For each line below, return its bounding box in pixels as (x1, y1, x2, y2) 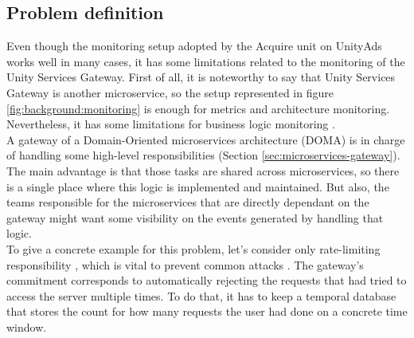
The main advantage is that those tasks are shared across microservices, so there (6, 162, 400, 179)
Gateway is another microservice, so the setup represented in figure (6, 84, 334, 100)
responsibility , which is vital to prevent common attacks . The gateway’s (6, 256, 364, 273)
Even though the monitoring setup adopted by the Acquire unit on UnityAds (6, 37, 382, 54)
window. (6, 318, 47, 335)
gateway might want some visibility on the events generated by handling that (6, 209, 384, 226)
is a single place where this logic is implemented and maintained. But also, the (6, 178, 389, 195)
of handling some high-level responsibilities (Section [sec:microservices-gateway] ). (6, 147, 400, 163)
